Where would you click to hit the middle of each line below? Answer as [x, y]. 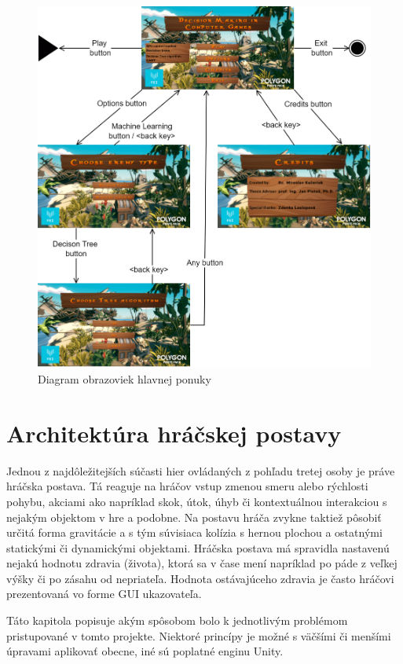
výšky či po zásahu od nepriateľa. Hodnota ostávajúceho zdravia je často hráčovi [200, 578]
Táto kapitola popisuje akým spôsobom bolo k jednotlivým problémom [177, 620]
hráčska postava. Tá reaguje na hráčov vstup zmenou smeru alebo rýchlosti [187, 486]
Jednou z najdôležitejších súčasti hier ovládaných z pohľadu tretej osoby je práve [201, 470]
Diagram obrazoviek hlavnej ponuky [125, 379]
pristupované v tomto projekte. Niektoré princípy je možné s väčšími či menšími [199, 635]
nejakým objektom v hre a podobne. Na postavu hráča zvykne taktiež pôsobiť [194, 517]
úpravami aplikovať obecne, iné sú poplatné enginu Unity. [145, 651]
